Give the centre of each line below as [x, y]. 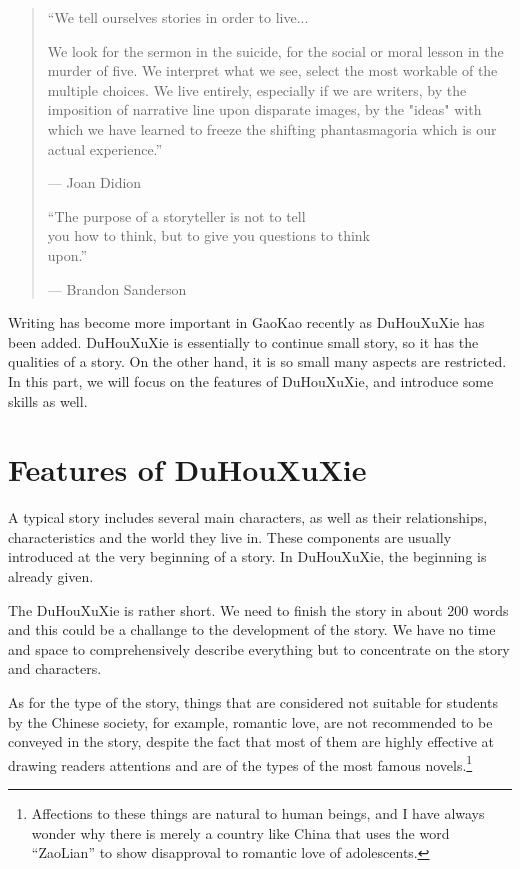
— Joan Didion [94, 182]
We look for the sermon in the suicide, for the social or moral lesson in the [275, 50]
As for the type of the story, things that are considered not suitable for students [253, 701]
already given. [51, 576]
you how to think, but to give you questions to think [208, 235]
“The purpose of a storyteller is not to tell [176, 215]
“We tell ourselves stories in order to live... [178, 17]
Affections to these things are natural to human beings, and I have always [258, 813]
